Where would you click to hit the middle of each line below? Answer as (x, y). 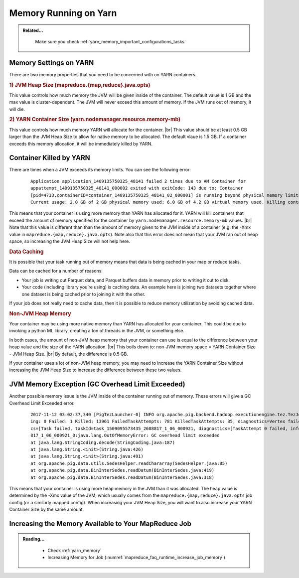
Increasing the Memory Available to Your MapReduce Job (100, 523)
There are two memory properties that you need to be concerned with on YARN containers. (103, 74)
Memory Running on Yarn (63, 13)
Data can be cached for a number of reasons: (56, 271)
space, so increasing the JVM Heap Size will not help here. (70, 241)
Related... (33, 30)
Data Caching (26, 252)
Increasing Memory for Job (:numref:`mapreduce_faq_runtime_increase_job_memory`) (136, 558)
